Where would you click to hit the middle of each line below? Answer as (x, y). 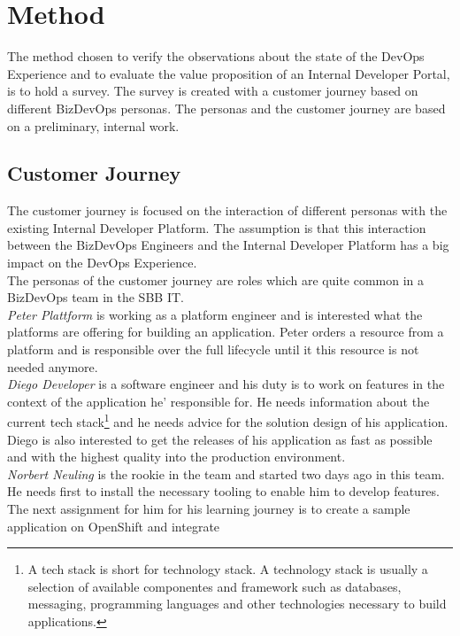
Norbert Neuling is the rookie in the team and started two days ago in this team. (226, 473)
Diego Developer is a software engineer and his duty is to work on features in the (226, 384)
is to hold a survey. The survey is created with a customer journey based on (213, 91)
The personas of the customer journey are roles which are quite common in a (216, 279)
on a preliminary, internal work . (93, 125)
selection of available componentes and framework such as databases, (215, 586)
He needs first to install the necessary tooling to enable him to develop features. (223, 491)
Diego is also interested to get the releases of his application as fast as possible (220, 439)
